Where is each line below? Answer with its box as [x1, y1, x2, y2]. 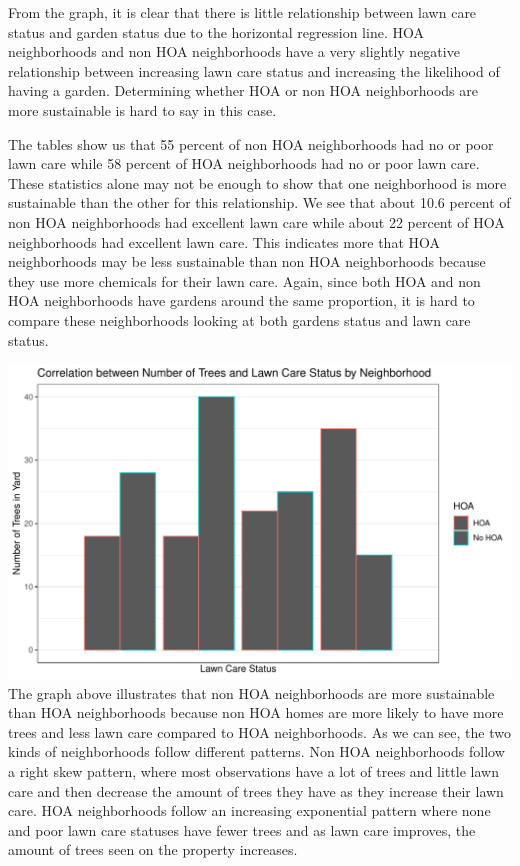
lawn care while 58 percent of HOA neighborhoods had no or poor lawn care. [8, 153, 480, 174]
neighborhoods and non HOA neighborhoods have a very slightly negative [8, 41, 460, 62]
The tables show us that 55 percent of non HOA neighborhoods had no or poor [8, 133, 494, 154]
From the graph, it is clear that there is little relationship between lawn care [8, 2, 477, 22]
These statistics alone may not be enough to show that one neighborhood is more [8, 172, 507, 193]
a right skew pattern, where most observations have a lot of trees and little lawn [8, 761, 499, 782]
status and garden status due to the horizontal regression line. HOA [8, 21, 424, 42]
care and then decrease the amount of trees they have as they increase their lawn [8, 780, 504, 801]
